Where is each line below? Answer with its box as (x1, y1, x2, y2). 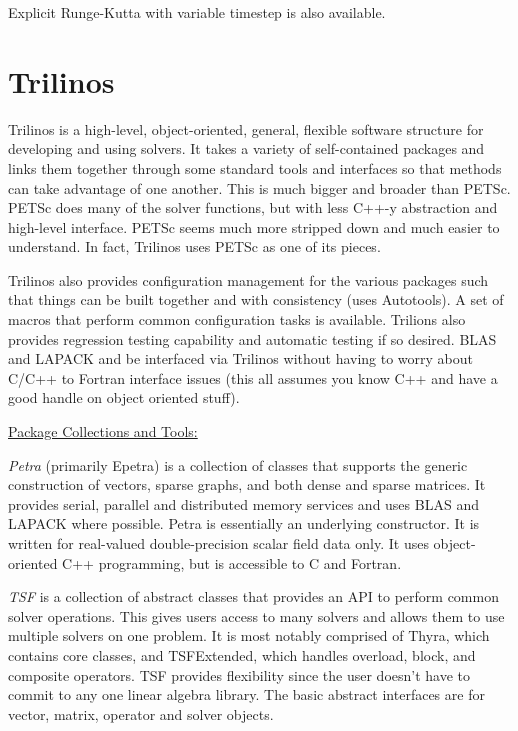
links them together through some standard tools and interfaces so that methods (8, 157, 502, 178)
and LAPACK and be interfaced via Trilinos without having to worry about (8, 348, 474, 369)
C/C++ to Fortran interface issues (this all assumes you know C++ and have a (8, 367, 498, 388)
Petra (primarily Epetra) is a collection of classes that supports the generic (8, 454, 468, 475)
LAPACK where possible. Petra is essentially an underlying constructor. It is (8, 513, 480, 534)
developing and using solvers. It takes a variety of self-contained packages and (8, 138, 485, 159)
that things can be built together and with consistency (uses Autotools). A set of (8, 289, 504, 310)
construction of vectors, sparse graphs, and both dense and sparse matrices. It (8, 474, 486, 495)
